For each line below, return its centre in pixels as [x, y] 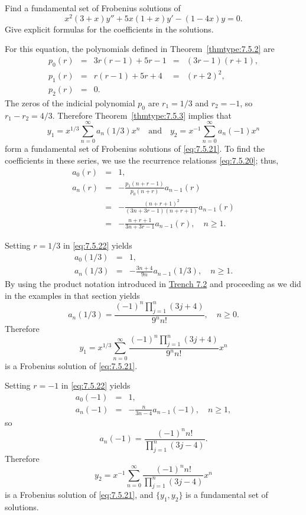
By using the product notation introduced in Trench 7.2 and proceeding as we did [153, 284]
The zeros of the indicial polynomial [70, 102]
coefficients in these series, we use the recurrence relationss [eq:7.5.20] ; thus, [142, 160]
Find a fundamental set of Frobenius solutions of [93, 8]
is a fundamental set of [227, 495]
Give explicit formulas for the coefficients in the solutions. [109, 29]
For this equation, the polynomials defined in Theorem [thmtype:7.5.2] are [140, 49]
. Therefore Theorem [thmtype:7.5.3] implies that [142, 115]
